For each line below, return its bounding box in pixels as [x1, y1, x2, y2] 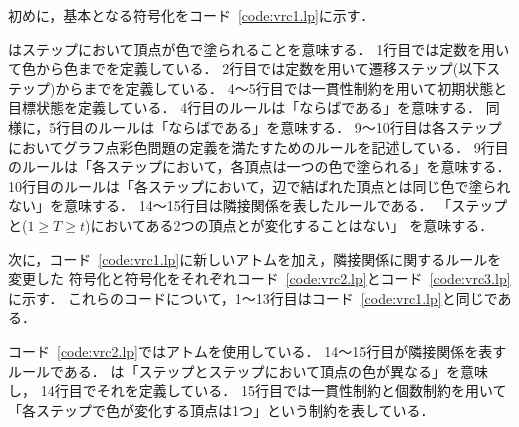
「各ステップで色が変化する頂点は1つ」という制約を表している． [8, 399, 435, 420]
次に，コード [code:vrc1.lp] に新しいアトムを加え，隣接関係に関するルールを [8, 248, 502, 269]
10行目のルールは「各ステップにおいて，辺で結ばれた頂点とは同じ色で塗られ [8, 175, 511, 196]
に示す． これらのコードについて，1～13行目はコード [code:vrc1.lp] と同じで [8, 287, 498, 308]
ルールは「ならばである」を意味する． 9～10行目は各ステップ [98, 116, 502, 137]
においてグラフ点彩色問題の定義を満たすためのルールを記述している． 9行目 [8, 136, 509, 157]
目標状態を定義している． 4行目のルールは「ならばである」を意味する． [8, 97, 482, 118]
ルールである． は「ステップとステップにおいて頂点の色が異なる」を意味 [8, 360, 489, 381]
